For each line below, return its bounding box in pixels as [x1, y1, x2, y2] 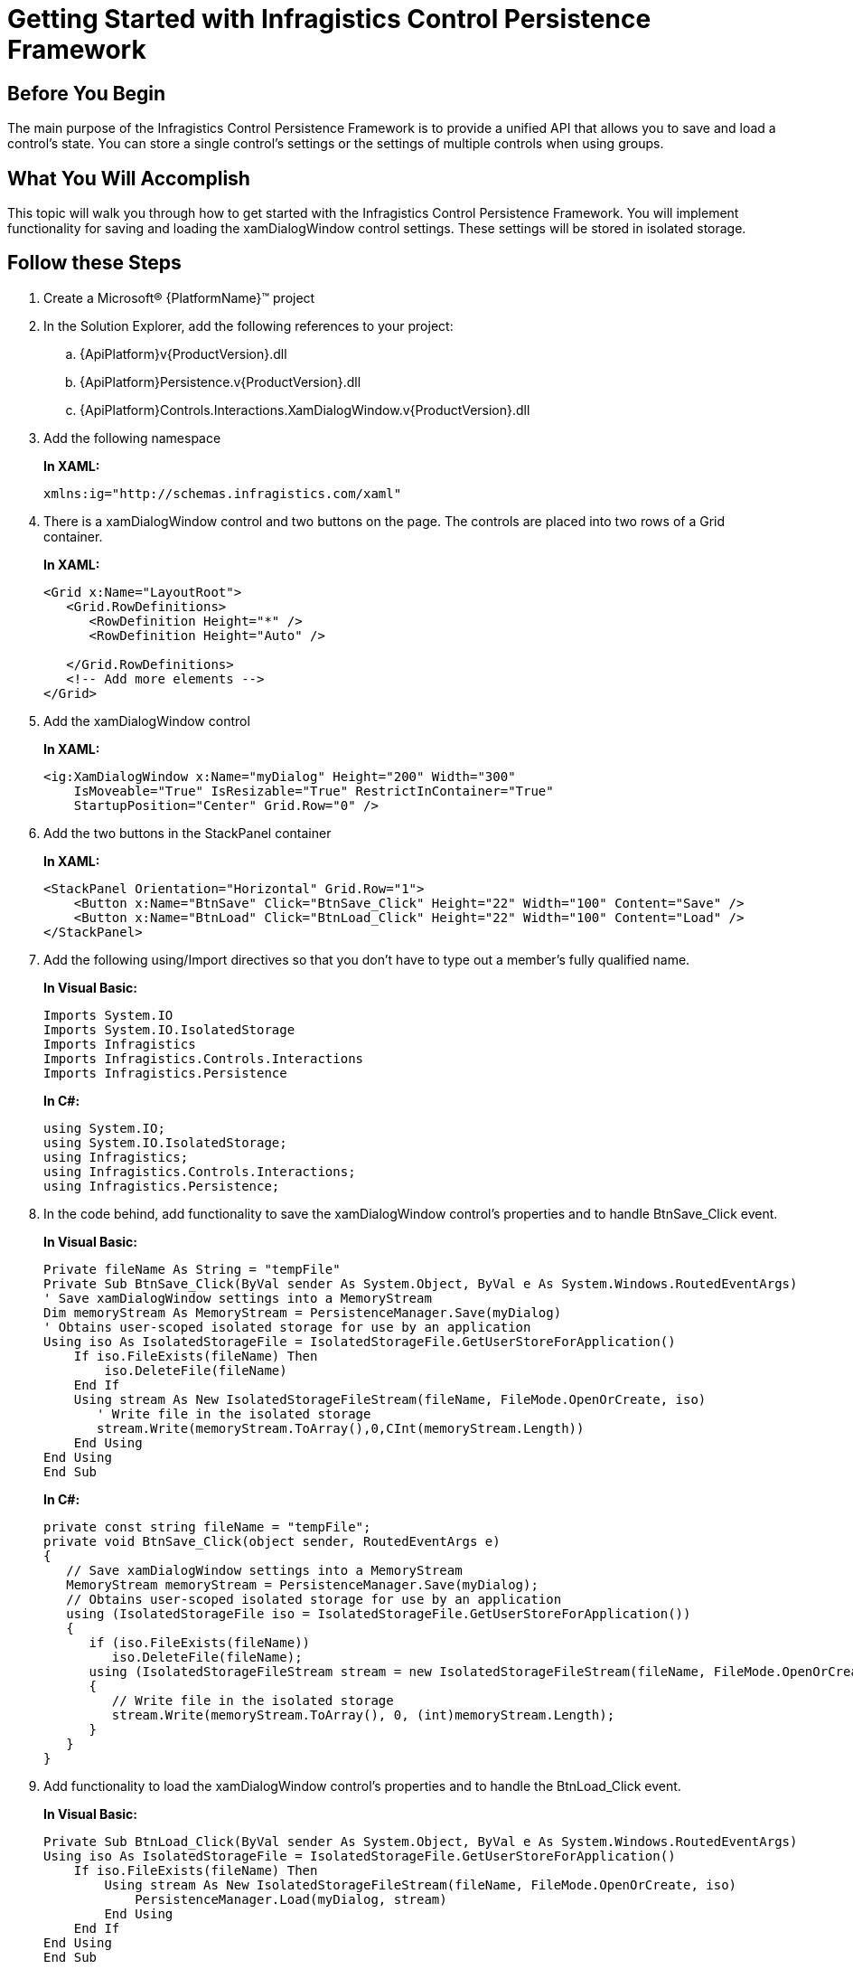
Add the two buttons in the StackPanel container [43, 824, 332, 841]
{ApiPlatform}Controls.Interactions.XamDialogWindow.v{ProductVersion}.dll [80, 401, 530, 418]
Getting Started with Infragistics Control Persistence [7, 4, 651, 34]
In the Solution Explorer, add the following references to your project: [43, 317, 454, 334]
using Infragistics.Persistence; [43, 1178, 280, 1193]
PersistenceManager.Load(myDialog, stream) [135, 1891, 447, 1907]
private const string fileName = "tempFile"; [43, 1519, 371, 1534]
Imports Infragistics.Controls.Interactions [43, 1050, 364, 1066]
